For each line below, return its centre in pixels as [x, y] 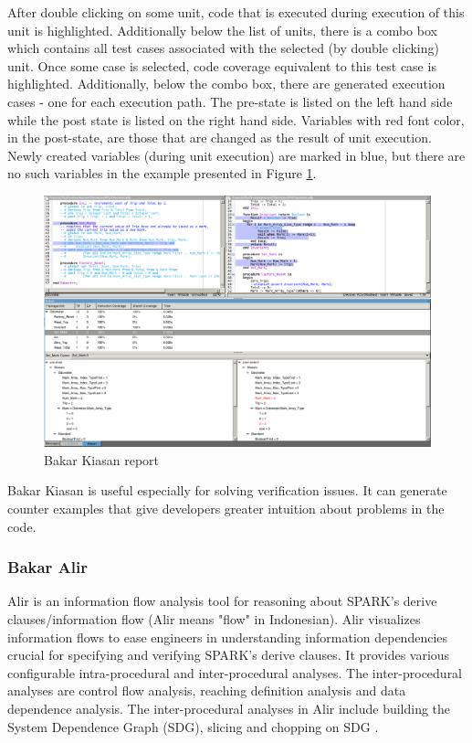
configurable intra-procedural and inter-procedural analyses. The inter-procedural [235, 672]
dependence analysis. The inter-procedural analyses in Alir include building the [229, 709]
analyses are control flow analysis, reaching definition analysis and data [207, 690]
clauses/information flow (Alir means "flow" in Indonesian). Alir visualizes [214, 619]
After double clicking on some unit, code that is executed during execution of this [236, 12]
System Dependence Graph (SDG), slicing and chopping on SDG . [193, 726]
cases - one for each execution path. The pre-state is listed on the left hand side [230, 101]
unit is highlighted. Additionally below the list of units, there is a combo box [222, 30]
